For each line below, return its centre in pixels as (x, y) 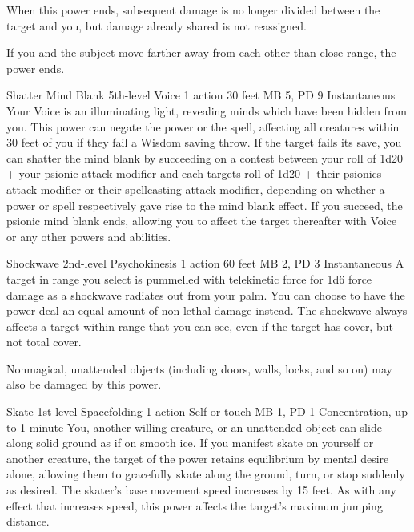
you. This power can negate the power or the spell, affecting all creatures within (203, 126)
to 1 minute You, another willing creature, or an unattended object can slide (194, 427)
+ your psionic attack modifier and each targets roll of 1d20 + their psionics (194, 173)
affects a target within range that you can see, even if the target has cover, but (200, 326)
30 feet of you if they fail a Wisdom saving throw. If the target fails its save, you (204, 142)
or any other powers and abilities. (89, 236)
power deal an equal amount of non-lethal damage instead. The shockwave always (207, 310)
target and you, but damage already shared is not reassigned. (157, 25)
